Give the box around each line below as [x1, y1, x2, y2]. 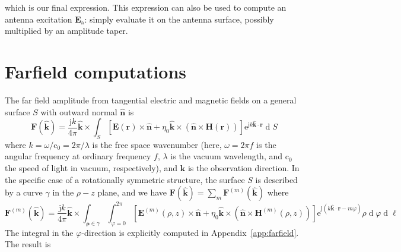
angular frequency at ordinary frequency [5, 150, 151, 162]
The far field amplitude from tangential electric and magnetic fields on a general [5, 93, 297, 106]
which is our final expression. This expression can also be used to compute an [5, 1, 287, 13]
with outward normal [40, 105, 117, 118]
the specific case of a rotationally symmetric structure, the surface [5, 173, 245, 185]
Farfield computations [5, 59, 187, 83]
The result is [5, 238, 51, 250]
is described [255, 173, 298, 185]
